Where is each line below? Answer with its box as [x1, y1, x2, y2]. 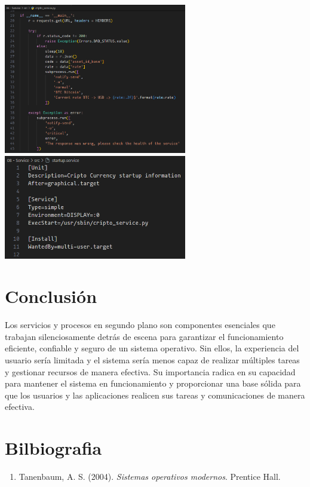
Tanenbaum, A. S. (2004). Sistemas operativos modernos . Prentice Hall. [19, 470, 281, 483]
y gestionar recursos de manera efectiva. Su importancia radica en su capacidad [5, 365, 296, 378]
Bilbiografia [5, 436, 102, 460]
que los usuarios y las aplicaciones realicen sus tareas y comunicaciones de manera [5, 388, 305, 401]
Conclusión [5, 284, 97, 308]
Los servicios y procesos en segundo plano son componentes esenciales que [5, 318, 275, 331]
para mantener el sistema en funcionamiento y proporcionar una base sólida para [5, 377, 301, 390]
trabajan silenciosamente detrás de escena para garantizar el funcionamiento [5, 330, 284, 342]
